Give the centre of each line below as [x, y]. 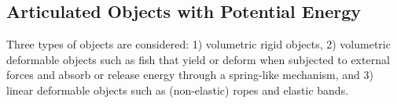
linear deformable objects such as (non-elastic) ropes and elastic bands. [178, 90]
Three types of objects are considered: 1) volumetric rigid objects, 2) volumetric [198, 44]
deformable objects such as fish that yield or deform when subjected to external [198, 59]
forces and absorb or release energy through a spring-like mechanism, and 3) [190, 75]
